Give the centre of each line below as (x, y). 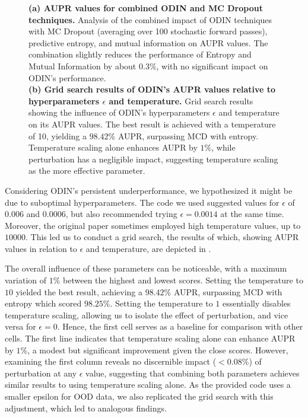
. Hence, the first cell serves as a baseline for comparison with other (180, 326)
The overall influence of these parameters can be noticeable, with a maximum (146, 268)
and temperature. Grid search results (181, 100)
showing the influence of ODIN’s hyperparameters (119, 112)
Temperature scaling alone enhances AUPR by (113, 147)
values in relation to (41, 248)
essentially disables (256, 303)
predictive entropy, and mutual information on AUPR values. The (148, 42)
